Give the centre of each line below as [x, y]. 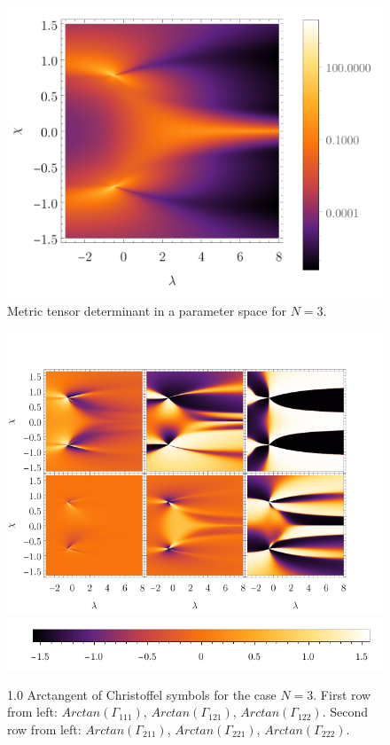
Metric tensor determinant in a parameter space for [147, 311]
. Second [345, 712]
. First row [342, 694]
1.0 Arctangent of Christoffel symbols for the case [142, 694]
